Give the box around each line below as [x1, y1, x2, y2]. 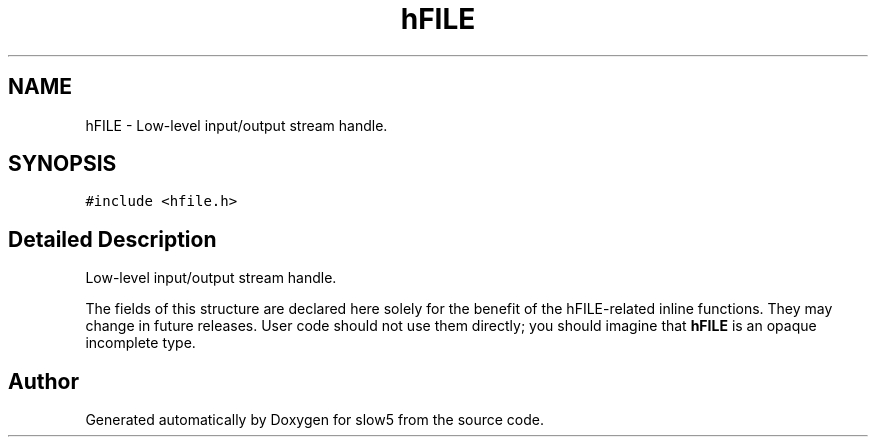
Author [8, 368, 79, 394]
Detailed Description [8, 226, 217, 252]
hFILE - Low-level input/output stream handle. [85, 116, 388, 134]
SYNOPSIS [8, 151, 117, 177]
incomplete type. [85, 334, 196, 352]
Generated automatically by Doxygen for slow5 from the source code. [85, 411, 545, 429]
